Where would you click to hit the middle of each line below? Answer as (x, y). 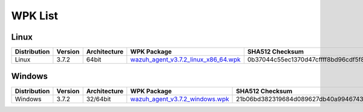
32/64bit (99, 99)
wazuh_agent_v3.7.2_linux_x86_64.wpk (186, 60)
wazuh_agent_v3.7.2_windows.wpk (180, 99)
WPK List (35, 16)
